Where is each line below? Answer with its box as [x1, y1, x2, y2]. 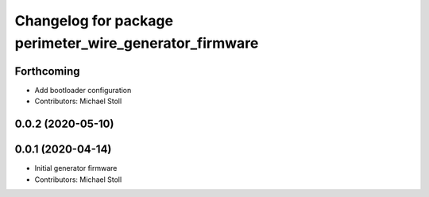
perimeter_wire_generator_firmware [14, 34, 259, 52]
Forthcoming [14, 64, 80, 78]
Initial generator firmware [34, 164, 118, 173]
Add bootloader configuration [34, 85, 132, 95]
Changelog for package [14, 12, 174, 29]
